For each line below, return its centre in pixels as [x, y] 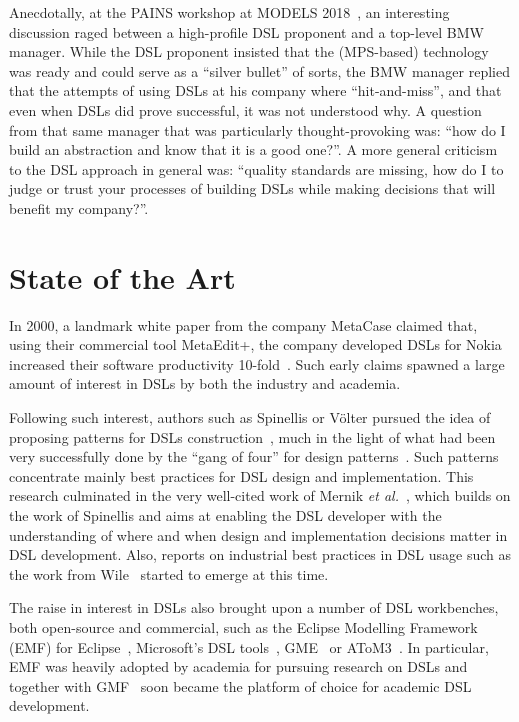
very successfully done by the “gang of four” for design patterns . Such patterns [254, 456]
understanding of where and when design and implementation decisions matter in [258, 534]
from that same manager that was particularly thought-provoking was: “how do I [257, 129]
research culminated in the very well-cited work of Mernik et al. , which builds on [260, 495]
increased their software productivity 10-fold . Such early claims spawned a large [257, 363]
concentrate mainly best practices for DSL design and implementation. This [241, 475]
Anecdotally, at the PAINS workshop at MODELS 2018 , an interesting [229, 12]
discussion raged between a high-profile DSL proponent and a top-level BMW [247, 31]
